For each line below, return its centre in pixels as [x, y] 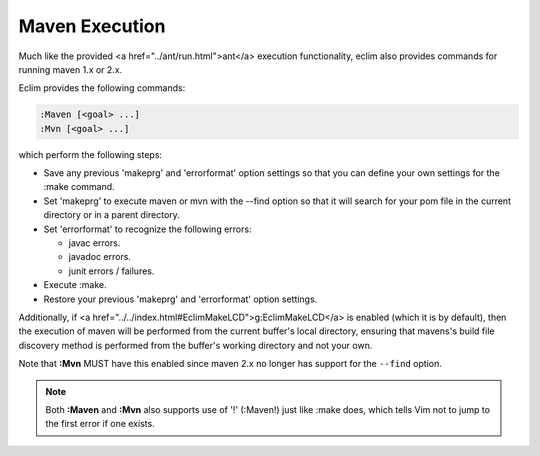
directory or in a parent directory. [111, 215]
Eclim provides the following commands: [102, 88]
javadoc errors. [100, 257]
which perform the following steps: [90, 154]
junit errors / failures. [111, 271]
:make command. [79, 187]
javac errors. [94, 243]
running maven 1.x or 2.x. [70, 69]
